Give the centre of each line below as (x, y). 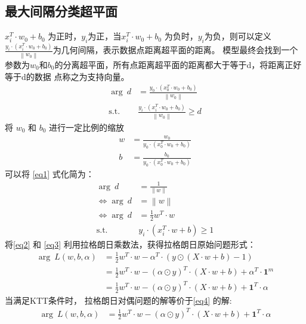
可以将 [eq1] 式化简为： (50, 173)
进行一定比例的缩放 (87, 127)
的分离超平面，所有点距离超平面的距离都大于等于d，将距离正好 (178, 64)
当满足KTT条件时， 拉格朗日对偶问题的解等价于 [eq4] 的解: (118, 300)
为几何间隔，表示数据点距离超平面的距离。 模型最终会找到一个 (175, 50)
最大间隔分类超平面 (61, 11)
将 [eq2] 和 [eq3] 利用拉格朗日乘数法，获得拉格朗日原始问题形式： (130, 244)
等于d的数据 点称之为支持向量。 (67, 76)
